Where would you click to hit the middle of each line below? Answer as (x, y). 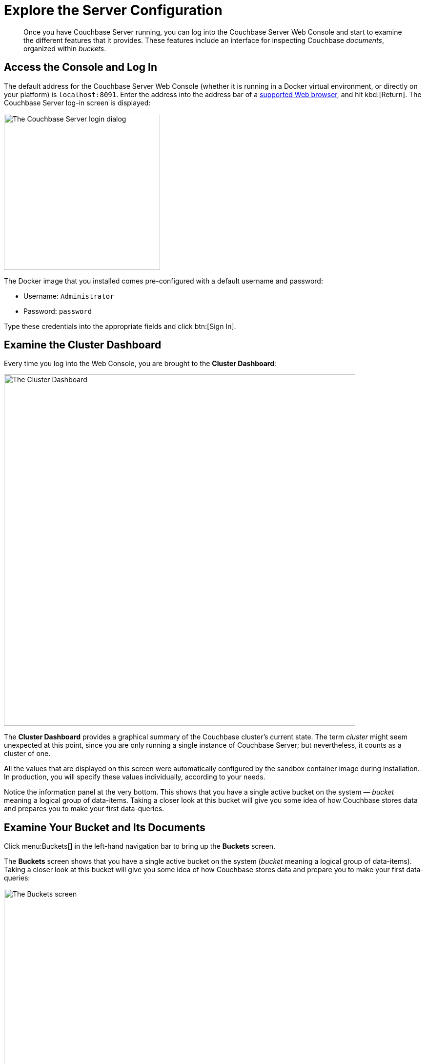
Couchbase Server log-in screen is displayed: (77, 102)
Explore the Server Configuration (113, 10)
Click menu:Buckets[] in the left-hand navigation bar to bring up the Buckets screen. (140, 846)
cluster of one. (27, 754)
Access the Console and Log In (81, 67)
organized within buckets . (65, 48)
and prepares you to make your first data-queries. (84, 809)
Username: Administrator (69, 296)
